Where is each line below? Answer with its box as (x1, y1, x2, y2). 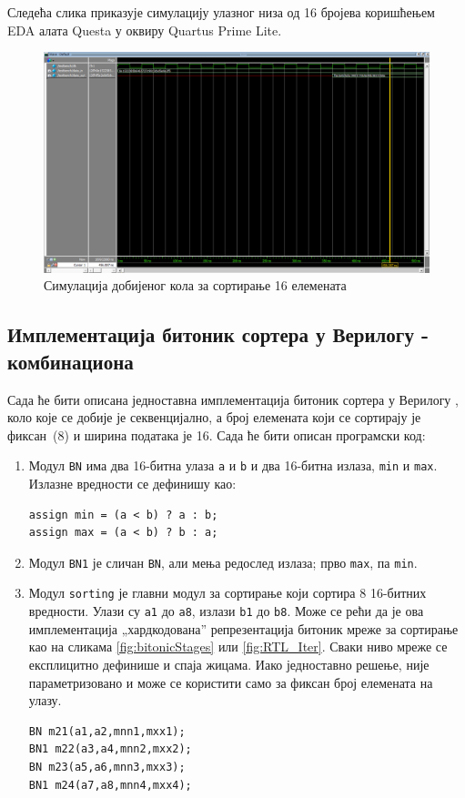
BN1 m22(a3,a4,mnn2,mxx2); (28, 742, 192, 756)
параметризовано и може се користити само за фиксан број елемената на (28, 672, 433, 692)
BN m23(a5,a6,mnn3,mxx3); (28, 760, 186, 773)
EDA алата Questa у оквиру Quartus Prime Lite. (7, 20, 282, 39)
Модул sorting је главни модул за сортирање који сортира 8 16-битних (28, 583, 427, 602)
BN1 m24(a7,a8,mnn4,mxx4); (28, 778, 192, 792)
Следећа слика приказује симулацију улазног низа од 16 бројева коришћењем (7, 3, 435, 21)
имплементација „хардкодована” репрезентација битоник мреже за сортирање (28, 619, 459, 638)
